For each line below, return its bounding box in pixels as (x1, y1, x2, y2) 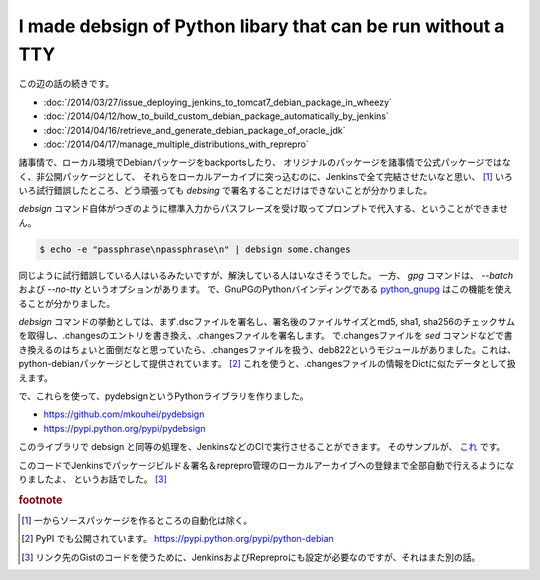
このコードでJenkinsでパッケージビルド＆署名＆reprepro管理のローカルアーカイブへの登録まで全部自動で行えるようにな (18, 459, 515, 471)
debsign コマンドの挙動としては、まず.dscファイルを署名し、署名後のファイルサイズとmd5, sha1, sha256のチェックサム (18, 316, 515, 327)
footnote (18, 493, 63, 507)
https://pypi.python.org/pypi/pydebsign (43, 422, 206, 434)
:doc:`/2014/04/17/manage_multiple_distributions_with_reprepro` (43, 138, 309, 150)
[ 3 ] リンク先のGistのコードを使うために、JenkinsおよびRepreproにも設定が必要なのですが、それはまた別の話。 (21, 551, 481, 563)
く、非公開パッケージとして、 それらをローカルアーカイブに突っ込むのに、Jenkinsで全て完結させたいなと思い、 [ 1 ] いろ (18, 170, 514, 182)
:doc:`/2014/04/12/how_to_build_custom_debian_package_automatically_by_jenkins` (43, 110, 389, 122)
